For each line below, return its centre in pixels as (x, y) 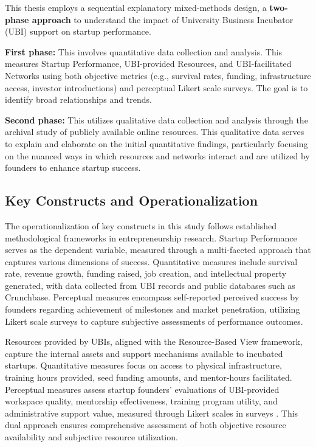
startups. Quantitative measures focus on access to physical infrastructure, (143, 365)
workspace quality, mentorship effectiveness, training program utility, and (141, 401)
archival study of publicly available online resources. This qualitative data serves (155, 132)
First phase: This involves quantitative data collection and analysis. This (144, 51)
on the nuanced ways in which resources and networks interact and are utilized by (157, 155)
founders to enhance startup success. (73, 168)
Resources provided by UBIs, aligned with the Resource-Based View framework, (154, 341)
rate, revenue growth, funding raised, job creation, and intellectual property (146, 273)
